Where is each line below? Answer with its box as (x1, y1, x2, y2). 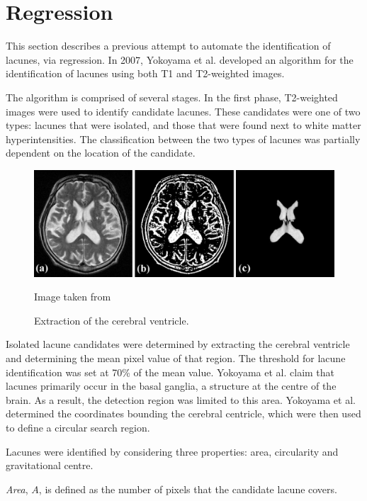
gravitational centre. (6, 458, 94, 473)
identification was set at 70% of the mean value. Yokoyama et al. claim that (6, 364, 335, 379)
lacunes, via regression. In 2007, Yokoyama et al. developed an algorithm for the (6, 52, 354, 67)
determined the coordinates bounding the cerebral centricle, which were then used (6, 406, 361, 421)
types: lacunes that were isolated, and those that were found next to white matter (6, 118, 361, 133)
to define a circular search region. (6, 420, 150, 434)
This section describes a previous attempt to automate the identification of (6, 38, 331, 53)
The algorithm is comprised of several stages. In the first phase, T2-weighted (6, 89, 338, 104)
